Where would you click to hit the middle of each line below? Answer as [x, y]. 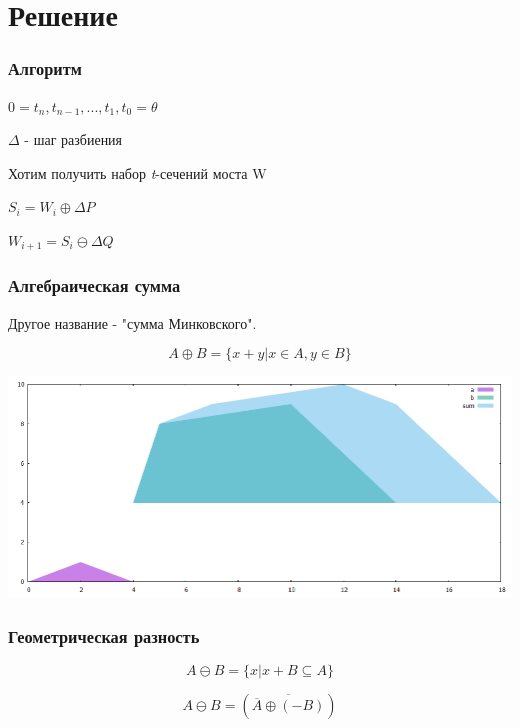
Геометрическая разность [104, 636]
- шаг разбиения [73, 139]
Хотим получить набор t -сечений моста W [137, 172]
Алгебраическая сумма [94, 285]
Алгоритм [45, 68]
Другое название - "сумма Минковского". [132, 322]
